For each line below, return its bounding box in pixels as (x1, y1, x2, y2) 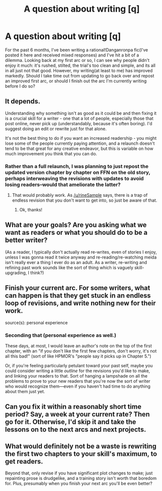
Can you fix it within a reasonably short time (5, 403, 142, 411)
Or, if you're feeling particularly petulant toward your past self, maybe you (5, 362, 153, 368)
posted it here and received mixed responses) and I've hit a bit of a (5, 52, 140, 58)
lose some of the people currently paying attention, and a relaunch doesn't (5, 140, 155, 146)
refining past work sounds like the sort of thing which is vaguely (5, 264, 134, 270)
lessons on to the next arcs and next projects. (5, 425, 146, 434)
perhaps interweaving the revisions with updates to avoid (5, 175, 144, 182)
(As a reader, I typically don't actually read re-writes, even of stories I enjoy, (5, 249, 157, 255)
